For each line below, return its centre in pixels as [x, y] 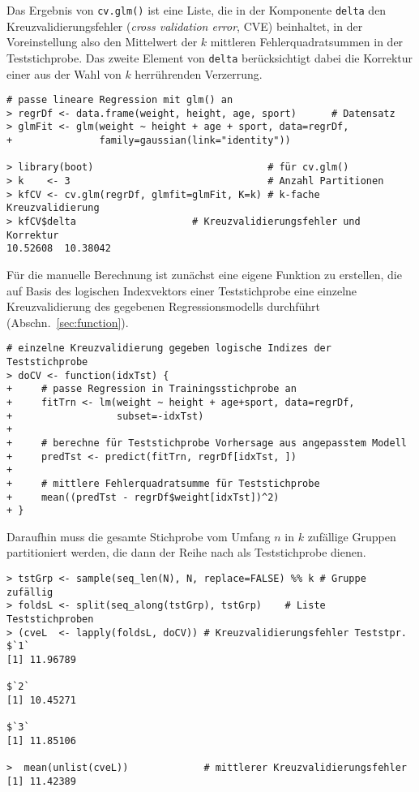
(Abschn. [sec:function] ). [68, 322]
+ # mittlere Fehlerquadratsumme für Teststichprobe [163, 483]
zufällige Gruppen [352, 536]
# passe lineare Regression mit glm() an [120, 100]
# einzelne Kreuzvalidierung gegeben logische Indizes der [169, 349]
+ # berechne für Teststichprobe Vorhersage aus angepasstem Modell [207, 443]
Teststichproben [50, 620]
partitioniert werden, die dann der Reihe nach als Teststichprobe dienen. [186, 552]
